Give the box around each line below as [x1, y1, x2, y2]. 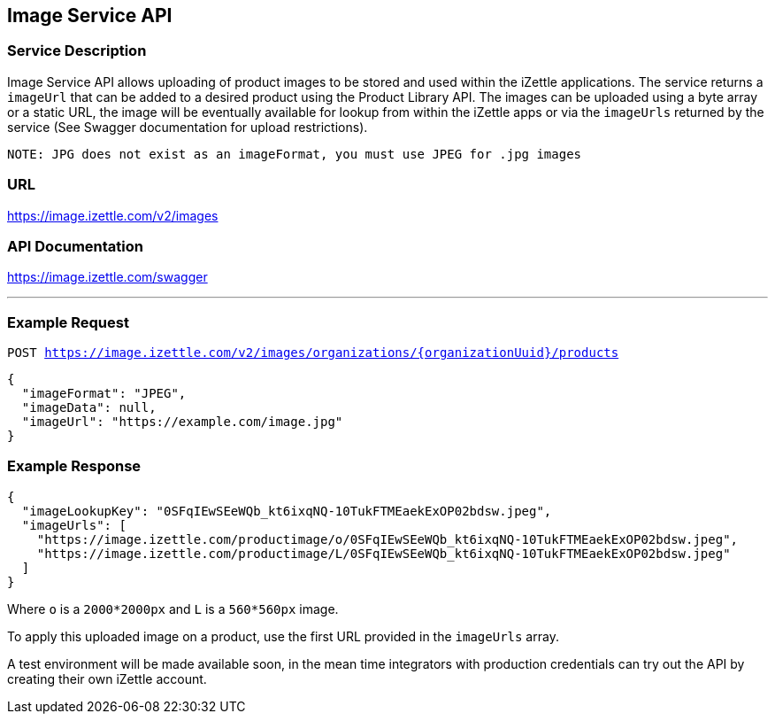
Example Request [7, 313, 129, 331]
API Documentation [7, 236, 144, 255]
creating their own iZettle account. [7, 671, 207, 686]
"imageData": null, [21, 400, 157, 415]
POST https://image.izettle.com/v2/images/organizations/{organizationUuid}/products [7, 345, 619, 360]
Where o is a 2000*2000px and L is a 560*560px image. [7, 601, 339, 616]
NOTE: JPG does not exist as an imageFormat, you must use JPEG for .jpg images [7, 146, 582, 161]
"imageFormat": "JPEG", [21, 386, 187, 401]
